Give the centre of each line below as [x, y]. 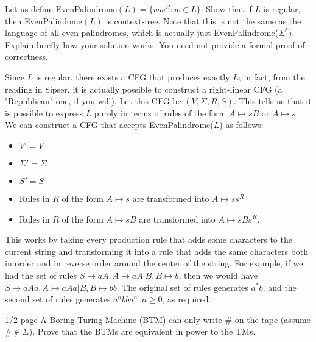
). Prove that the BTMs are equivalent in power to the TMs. [142, 331]
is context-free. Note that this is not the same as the [203, 20]
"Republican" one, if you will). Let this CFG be [93, 101]
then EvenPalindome [44, 20]
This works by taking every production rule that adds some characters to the [149, 239]
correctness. [26, 56]
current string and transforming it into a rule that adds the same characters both [157, 251]
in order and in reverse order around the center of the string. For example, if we [154, 263]
